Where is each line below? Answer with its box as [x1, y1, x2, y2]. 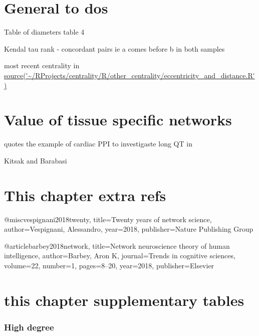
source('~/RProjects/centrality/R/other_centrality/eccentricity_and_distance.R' [4, 70, 255, 80]
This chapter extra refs [4, 185, 166, 205]
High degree [4, 320, 54, 333]
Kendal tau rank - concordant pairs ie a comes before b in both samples [4, 43, 225, 54]
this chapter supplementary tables [4, 289, 244, 310]
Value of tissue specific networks [4, 109, 232, 130]
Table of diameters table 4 [4, 27, 85, 37]
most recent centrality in [4, 60, 80, 71]
